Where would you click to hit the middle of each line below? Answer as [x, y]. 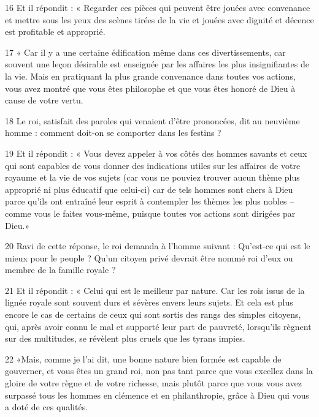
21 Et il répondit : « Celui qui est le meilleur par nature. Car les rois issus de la [155, 290]
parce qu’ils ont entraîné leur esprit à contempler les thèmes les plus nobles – [150, 201]
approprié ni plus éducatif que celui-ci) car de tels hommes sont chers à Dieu [149, 189]
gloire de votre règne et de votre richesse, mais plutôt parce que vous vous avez [153, 383]
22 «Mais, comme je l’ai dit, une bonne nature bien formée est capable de [143, 359]
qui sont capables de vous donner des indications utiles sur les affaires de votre [153, 165]
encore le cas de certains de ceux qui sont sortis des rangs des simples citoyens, [153, 314]
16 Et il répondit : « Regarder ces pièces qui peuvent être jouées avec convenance [158, 7]
